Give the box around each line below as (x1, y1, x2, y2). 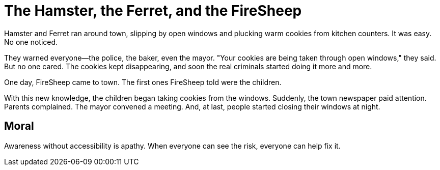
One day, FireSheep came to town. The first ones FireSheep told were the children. (4, 77, 282, 87)
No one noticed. (4, 37, 58, 46)
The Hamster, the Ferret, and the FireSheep (4, 2, 302, 19)
